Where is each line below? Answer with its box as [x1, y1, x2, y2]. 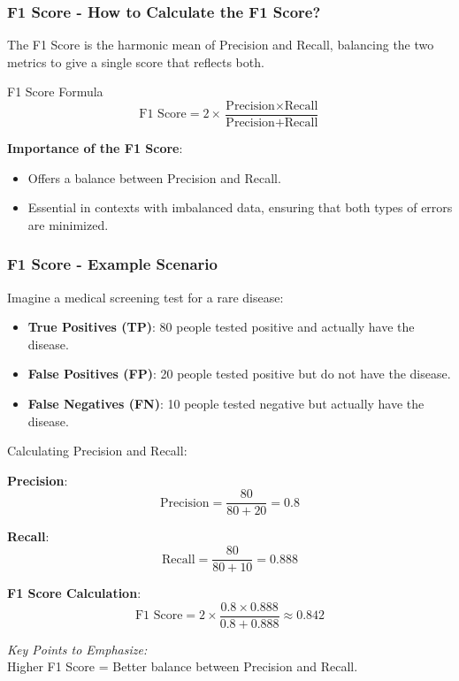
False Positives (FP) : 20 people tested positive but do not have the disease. [27, 364, 451, 383]
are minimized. [27, 215, 109, 233]
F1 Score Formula [7, 82, 103, 101]
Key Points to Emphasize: [7, 639, 148, 658]
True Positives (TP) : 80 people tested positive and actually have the [27, 318, 415, 336]
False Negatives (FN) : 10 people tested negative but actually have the [27, 394, 425, 413]
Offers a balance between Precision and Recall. [27, 168, 281, 187]
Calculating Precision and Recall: [7, 441, 187, 460]
